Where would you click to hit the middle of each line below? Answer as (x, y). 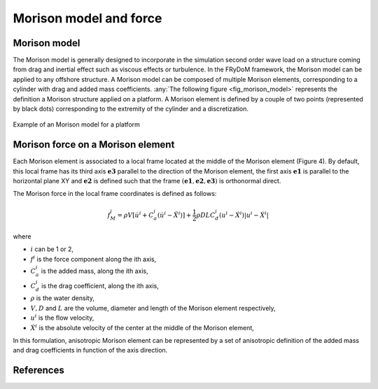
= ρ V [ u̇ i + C (135, 214)
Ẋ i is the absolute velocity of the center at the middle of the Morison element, (142, 327)
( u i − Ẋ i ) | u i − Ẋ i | (244, 214)
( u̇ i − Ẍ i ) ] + (175, 214)
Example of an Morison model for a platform (76, 125)
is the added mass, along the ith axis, (94, 271)
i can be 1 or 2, (52, 249)
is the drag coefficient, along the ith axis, (100, 285)
